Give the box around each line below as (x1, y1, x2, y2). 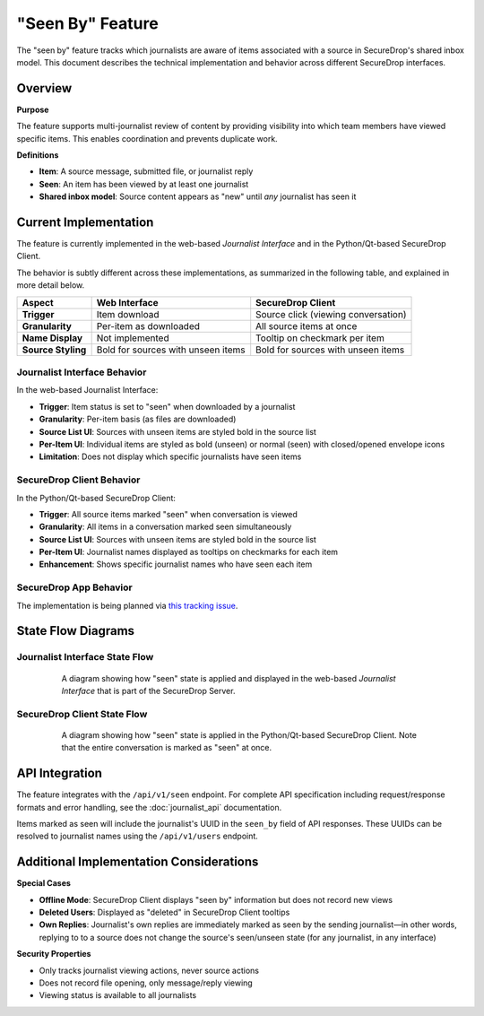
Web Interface (96, 296, 159, 308)
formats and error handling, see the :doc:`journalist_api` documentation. (16, 802, 282, 812)
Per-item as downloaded (96, 319, 201, 332)
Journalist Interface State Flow (16, 651, 154, 664)
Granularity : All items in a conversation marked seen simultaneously (39, 521, 292, 533)
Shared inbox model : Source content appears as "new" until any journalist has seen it (39, 191, 357, 202)
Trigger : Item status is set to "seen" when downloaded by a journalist (39, 401, 296, 412)
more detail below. (16, 280, 85, 291)
